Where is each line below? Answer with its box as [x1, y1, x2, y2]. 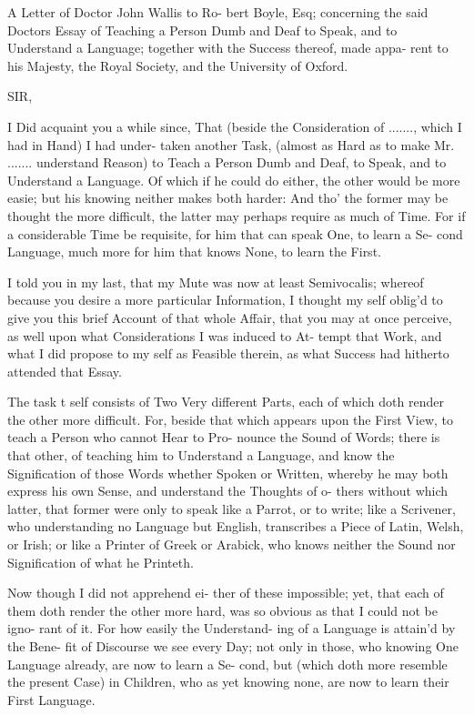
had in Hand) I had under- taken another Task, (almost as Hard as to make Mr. [7, 135, 455, 154]
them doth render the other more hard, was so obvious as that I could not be [7, 600, 438, 619]
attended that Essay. [7, 361, 122, 380]
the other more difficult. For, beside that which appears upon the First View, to [7, 409, 454, 428]
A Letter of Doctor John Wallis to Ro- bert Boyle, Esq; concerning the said [7, 3, 429, 21]
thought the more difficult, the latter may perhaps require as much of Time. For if [7, 206, 466, 225]
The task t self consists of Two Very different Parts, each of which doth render [7, 392, 444, 411]
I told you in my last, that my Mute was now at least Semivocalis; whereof [7, 272, 424, 291]
